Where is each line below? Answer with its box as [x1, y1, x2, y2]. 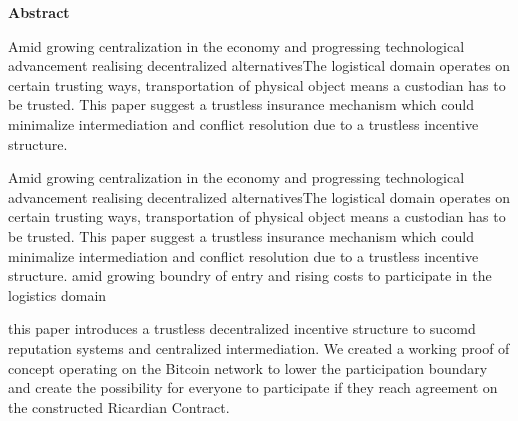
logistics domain [8, 284, 107, 305]
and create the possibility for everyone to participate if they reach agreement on [8, 377, 498, 398]
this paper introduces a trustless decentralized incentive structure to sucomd [8, 318, 476, 339]
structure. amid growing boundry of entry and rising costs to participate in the [8, 265, 492, 286]
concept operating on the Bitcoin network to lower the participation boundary [8, 357, 488, 378]
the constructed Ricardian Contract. [8, 396, 230, 417]
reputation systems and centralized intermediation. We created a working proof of [8, 337, 510, 358]
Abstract [8, 2, 70, 22]
